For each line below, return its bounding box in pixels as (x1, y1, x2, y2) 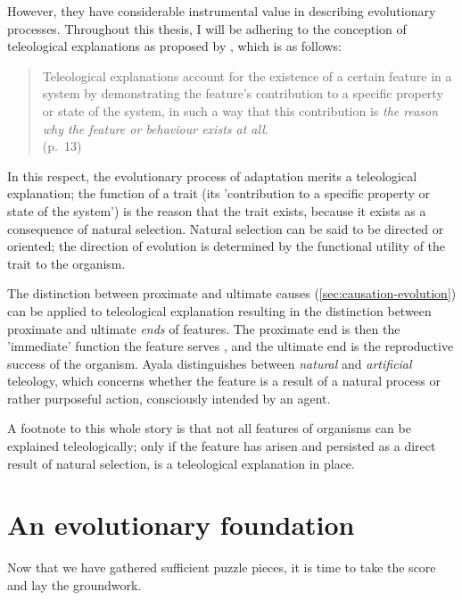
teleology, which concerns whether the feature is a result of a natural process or (7, 371, 441, 390)
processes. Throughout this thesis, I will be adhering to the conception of (7, 19, 407, 37)
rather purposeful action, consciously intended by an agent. (7, 388, 331, 407)
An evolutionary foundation (7, 506, 355, 543)
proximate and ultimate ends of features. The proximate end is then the (7, 319, 400, 337)
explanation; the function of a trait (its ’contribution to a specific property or (7, 184, 431, 203)
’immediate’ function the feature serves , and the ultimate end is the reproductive (7, 337, 454, 355)
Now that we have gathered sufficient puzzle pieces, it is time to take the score (7, 558, 436, 577)
